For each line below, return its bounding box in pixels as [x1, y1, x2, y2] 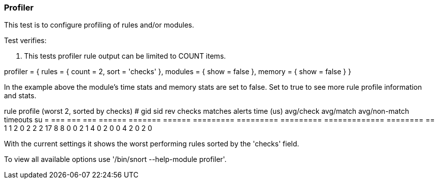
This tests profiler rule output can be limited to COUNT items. [24, 52, 226, 61]
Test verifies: [4, 36, 47, 45]
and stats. [4, 91, 37, 100]
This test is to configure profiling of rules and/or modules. [4, 21, 194, 30]
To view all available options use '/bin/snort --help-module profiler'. [4, 155, 227, 164]
